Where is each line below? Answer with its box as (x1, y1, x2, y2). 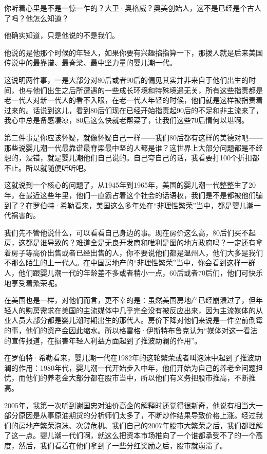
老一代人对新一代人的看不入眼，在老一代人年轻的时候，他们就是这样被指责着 (4, 95, 263, 105)
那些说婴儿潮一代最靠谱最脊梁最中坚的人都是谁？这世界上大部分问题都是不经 (4, 142, 263, 153)
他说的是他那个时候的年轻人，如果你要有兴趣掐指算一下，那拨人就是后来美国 (4, 47, 263, 58)
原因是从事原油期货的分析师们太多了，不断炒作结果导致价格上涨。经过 (18, 410, 256, 421)
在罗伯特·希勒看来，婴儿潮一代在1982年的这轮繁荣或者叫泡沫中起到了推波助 (4, 352, 261, 363)
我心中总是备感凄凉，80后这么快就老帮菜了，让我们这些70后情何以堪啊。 (4, 115, 249, 125)
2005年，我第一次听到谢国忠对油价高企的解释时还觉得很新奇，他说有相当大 (4, 399, 256, 410)
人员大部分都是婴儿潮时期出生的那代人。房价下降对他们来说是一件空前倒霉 (11, 315, 263, 325)
